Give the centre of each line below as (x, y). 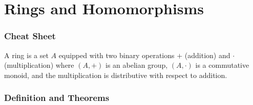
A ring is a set (26, 55)
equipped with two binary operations (117, 55)
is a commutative (222, 65)
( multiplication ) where (39, 65)
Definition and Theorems (57, 98)
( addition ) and (207, 55)
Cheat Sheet (30, 36)
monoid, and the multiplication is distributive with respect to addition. (116, 75)
